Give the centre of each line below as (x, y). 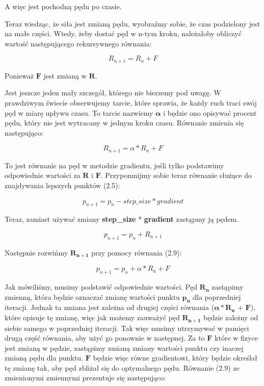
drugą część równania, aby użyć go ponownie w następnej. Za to (105, 338)
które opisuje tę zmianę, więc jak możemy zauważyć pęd (92, 317)
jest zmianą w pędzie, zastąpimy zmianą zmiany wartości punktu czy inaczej (124, 348)
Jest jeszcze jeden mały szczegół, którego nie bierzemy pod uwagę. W (113, 93)
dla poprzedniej (217, 297)
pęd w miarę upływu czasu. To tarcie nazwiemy (79, 112)
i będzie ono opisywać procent (210, 112)
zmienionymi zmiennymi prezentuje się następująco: (85, 378)
